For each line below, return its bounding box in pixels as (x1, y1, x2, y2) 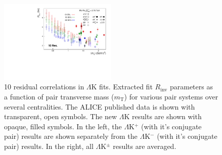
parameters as (169, 81, 213, 92)
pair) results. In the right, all (4, 140, 94, 151)
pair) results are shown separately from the (4, 131, 138, 141)
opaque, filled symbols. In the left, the (4, 121, 122, 131)
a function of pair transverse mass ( (4, 91, 114, 102)
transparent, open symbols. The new (4, 111, 117, 122)
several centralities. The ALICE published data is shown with (4, 101, 195, 112)
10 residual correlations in (4, 81, 84, 92)
